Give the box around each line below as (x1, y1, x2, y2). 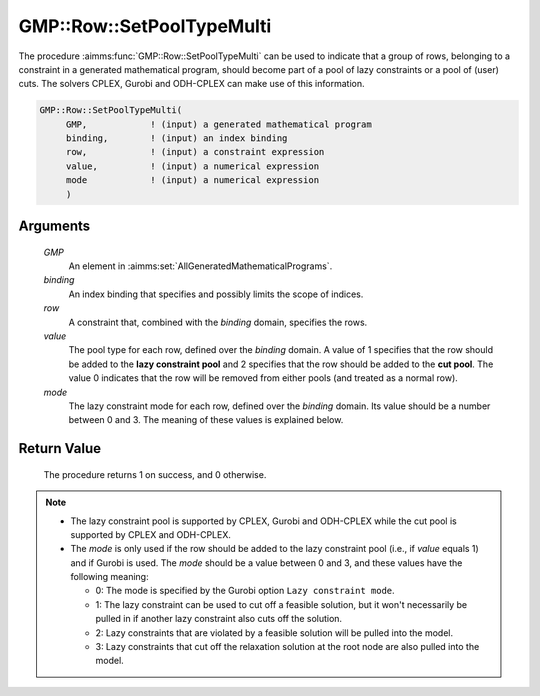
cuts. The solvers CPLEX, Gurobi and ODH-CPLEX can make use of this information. (18, 78, 365, 90)
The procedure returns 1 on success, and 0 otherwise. (43, 468, 267, 480)
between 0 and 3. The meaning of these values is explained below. (68, 414, 344, 426)
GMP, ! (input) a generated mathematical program (65, 118, 372, 130)
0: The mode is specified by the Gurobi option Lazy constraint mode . (95, 585, 395, 597)
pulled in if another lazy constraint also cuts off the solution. (95, 613, 343, 625)
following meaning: (70, 571, 149, 583)
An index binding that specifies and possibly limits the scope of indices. (68, 288, 364, 300)
